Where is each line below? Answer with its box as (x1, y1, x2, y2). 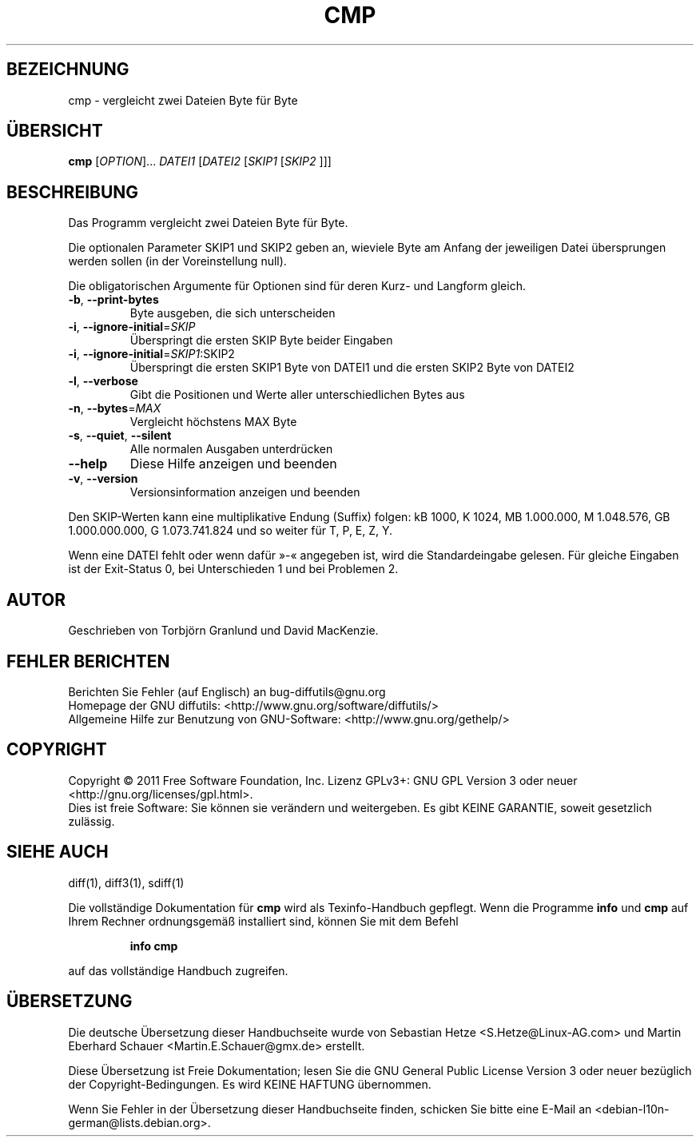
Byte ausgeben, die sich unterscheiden (129, 306, 336, 321)
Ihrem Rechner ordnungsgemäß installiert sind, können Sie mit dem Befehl (68, 914, 459, 928)
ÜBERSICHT (6, 121, 103, 141)
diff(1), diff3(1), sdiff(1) (68, 875, 185, 890)
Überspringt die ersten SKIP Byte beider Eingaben (129, 333, 393, 348)
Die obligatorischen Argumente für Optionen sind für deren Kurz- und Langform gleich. (68, 279, 526, 293)
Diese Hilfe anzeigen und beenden (129, 456, 337, 472)
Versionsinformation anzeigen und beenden (129, 485, 360, 500)
